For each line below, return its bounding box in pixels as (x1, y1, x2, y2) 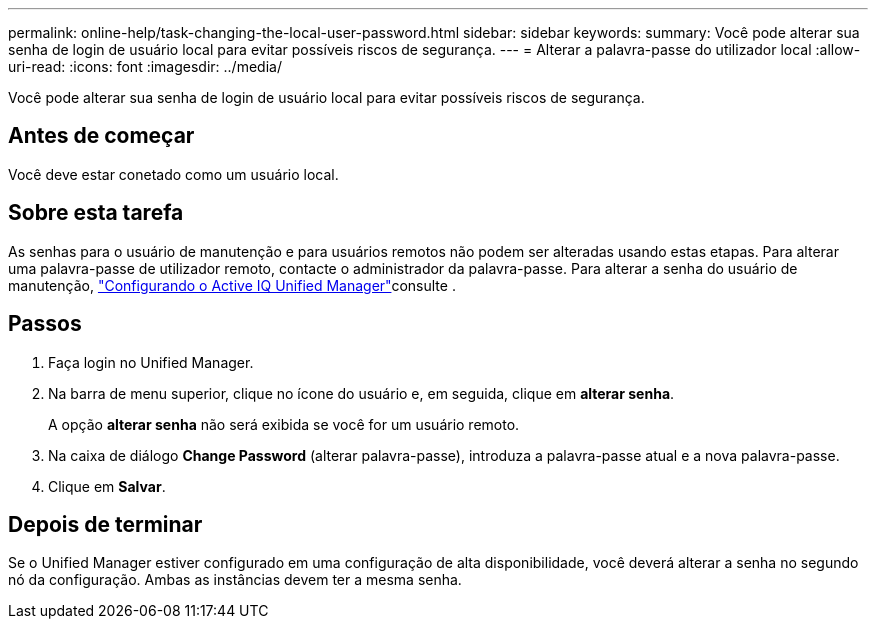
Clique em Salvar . (48, 477, 166, 495)
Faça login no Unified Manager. (48, 353, 254, 371)
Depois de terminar (8, 511, 203, 537)
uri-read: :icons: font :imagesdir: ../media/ (8, 58, 282, 75)
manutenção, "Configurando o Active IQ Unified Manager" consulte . (8, 276, 456, 294)
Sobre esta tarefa (8, 200, 184, 226)
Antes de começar (8, 123, 195, 149)
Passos (8, 311, 82, 337)
